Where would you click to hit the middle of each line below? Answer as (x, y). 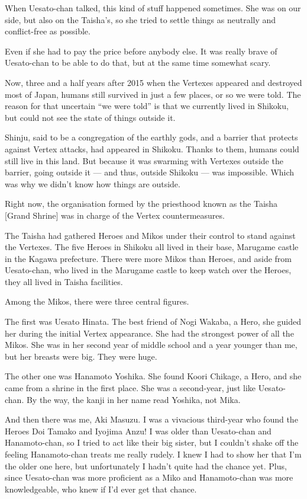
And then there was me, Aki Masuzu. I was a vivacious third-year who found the (151, 419)
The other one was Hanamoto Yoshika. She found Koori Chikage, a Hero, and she (153, 376)
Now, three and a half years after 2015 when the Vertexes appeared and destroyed (153, 82)
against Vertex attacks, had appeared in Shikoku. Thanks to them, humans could (152, 148)
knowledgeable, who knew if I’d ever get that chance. (101, 489)
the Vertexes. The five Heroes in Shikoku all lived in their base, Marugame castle (152, 247)
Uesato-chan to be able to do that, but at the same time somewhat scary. (138, 63)
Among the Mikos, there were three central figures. (97, 301)
